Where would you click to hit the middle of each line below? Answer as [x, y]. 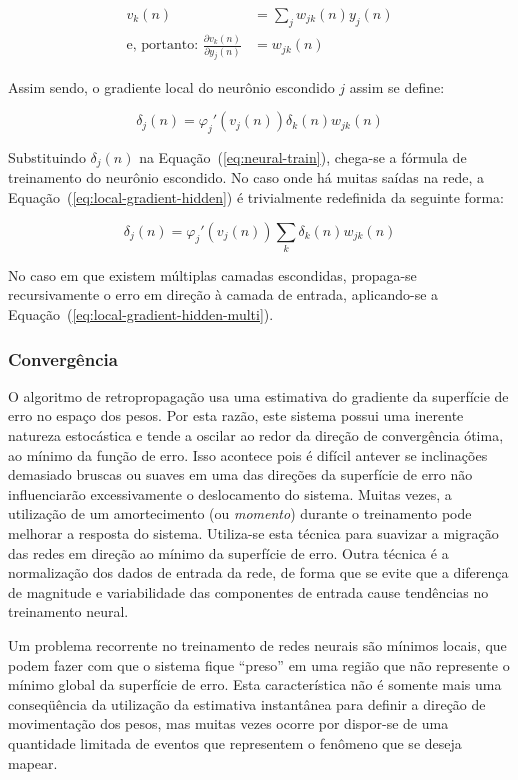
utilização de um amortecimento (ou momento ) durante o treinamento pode [240, 513]
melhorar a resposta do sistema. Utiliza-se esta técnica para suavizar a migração [253, 533]
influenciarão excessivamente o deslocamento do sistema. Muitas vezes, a [230, 493]
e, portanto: [162, 45]
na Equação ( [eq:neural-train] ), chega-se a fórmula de [303, 156]
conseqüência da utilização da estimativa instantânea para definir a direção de [247, 703]
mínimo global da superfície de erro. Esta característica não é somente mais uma [255, 684]
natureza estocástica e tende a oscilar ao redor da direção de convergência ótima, [256, 435]
